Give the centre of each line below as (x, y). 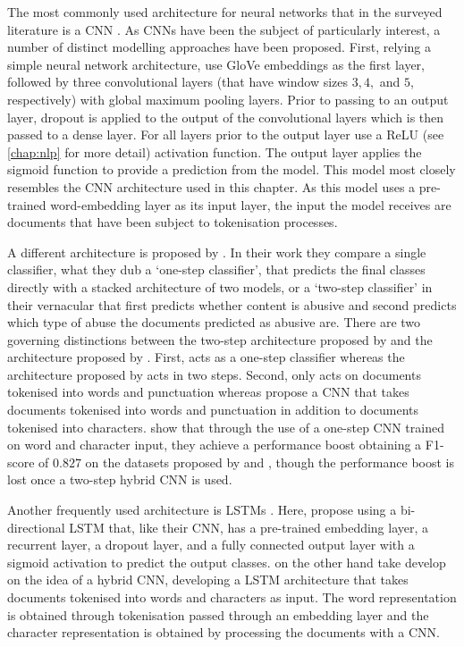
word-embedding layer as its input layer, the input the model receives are (251, 204)
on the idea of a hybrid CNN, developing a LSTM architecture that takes (208, 580)
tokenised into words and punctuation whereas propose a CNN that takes (208, 392)
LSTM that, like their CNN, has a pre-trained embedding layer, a (249, 527)
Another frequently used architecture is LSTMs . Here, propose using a (202, 510)
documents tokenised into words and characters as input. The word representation (232, 597)
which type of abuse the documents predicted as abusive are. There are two (214, 322)
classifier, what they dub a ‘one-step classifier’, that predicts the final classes (216, 269)
